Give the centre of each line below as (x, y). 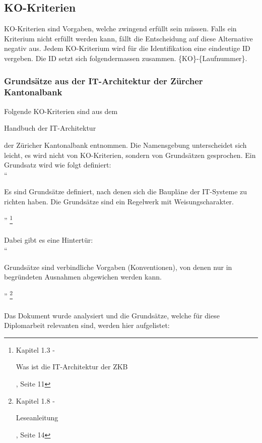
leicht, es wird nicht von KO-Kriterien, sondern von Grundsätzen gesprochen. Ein (130, 155)
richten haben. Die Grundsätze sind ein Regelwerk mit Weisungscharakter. (119, 201)
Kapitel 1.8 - (35, 400)
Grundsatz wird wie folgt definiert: (58, 165)
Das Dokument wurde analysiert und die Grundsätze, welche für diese (112, 315)
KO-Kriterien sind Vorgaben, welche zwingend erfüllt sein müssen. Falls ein (120, 29)
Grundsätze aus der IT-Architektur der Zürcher (104, 80)
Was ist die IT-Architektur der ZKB (72, 367)
